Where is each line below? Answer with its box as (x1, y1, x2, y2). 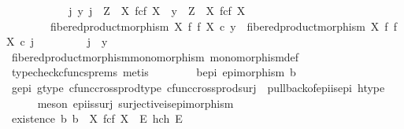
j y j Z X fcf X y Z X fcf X (69, 2, 246, 18)
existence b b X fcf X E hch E (11, 110, 183, 127)
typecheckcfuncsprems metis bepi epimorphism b (11, 64, 296, 80)
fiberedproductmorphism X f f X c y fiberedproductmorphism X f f (50, 17, 397, 34)
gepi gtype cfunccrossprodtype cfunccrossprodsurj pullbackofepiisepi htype (11, 79, 385, 95)
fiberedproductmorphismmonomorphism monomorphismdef (11, 48, 299, 64)
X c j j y (6, 33, 108, 50)
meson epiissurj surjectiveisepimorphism (37, 94, 234, 111)
